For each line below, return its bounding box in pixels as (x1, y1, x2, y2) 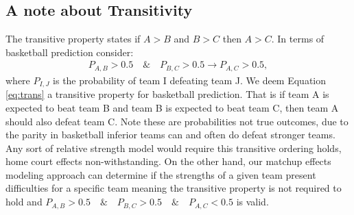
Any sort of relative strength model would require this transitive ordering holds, (5, 140, 342, 155)
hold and (5, 194, 43, 209)
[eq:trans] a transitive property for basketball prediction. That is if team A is (5, 87, 329, 101)
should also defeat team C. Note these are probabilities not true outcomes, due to (5, 114, 349, 128)
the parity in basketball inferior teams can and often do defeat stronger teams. (5, 127, 335, 142)
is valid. (236, 194, 269, 209)
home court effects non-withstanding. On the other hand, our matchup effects (5, 154, 331, 168)
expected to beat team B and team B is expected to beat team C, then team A (5, 100, 339, 114)
